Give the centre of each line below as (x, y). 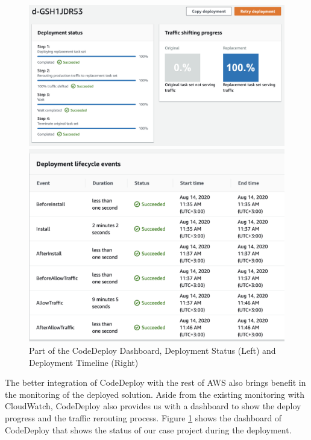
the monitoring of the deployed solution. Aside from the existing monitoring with (155, 394)
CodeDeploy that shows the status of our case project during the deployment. (148, 429)
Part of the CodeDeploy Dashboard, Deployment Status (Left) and (152, 350)
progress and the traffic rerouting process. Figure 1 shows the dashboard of (143, 418)
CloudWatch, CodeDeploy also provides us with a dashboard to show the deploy (153, 406)
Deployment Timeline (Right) (84, 362)
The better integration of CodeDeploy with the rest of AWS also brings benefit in (155, 382)
